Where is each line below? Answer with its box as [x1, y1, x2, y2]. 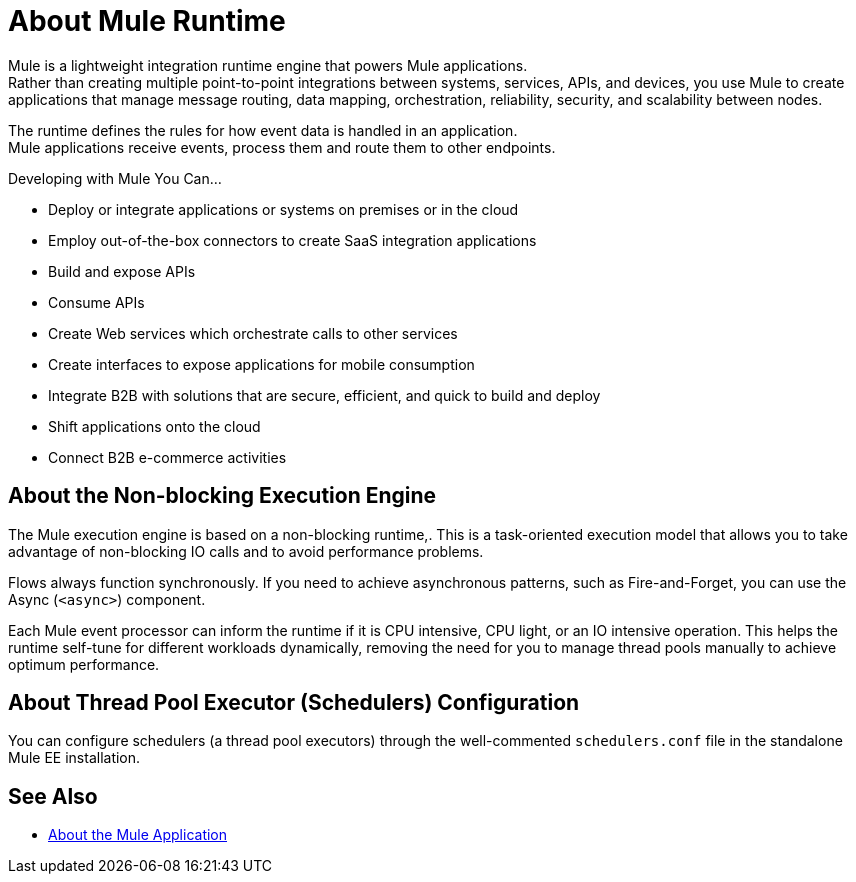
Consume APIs [48, 293, 145, 311]
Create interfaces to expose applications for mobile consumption [48, 355, 475, 373]
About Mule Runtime [8, 4, 286, 38]
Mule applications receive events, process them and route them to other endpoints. [8, 138, 556, 156]
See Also [8, 783, 98, 809]
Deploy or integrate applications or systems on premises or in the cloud [48, 200, 519, 218]
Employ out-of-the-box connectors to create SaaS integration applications [48, 231, 537, 249]
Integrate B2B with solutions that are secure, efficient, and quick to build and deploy [48, 386, 601, 404]
